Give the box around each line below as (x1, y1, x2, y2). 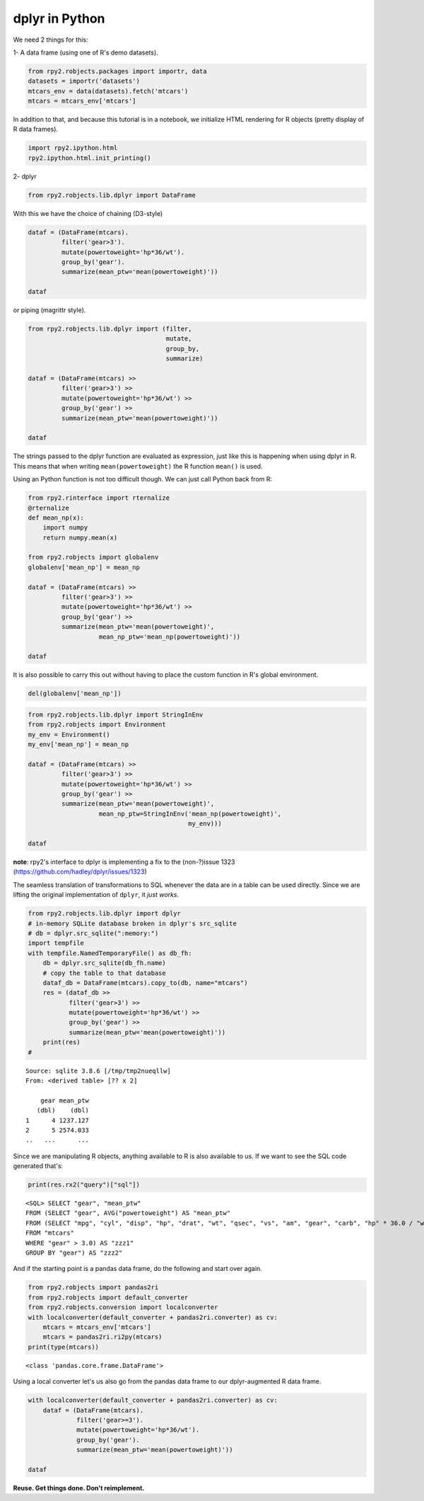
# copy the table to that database (42, 969, 166, 977)
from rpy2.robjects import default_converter (28, 1293, 189, 1301)
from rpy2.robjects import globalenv (28, 553, 159, 561)
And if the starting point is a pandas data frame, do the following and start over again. (13, 1265, 263, 1273)
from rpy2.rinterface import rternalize (28, 494, 170, 502)
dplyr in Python (13, 11, 105, 26)
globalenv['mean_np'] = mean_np (28, 563, 141, 571)
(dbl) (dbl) (36, 1107, 90, 1114)
